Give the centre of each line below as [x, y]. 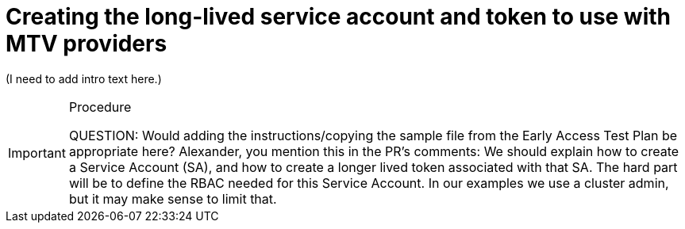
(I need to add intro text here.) [84, 78]
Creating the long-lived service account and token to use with [339, 17]
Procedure [100, 107]
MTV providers [87, 44]
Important [37, 153]
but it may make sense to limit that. [173, 198]
